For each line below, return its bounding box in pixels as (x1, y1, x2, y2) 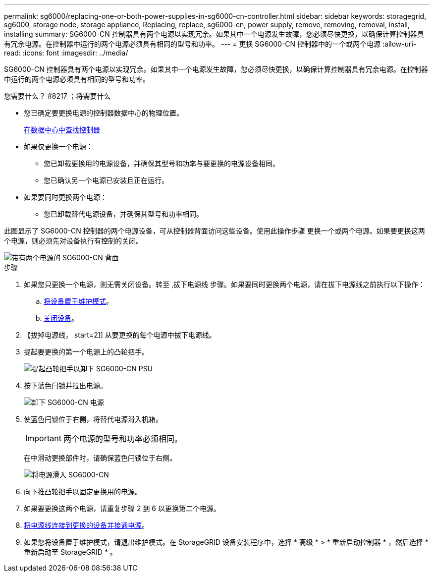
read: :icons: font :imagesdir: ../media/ (4, 49, 128, 57)
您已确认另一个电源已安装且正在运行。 (44, 176, 168, 184)
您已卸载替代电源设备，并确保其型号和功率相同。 (44, 210, 203, 218)
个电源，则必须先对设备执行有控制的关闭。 (4, 236, 143, 245)
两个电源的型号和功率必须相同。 (63, 434, 182, 444)
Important (25, 433, 61, 443)
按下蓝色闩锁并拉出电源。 (24, 381, 107, 390)
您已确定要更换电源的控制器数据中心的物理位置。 (24, 109, 183, 117)
